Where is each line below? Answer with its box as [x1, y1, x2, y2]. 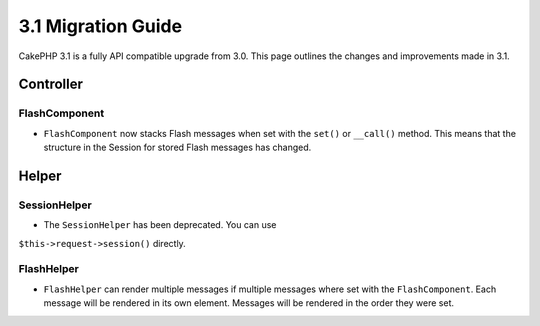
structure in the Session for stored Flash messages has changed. [43, 141, 312, 154]
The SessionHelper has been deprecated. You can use [43, 219, 277, 231]
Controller [18, 76, 84, 93]
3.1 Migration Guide [18, 15, 183, 37]
